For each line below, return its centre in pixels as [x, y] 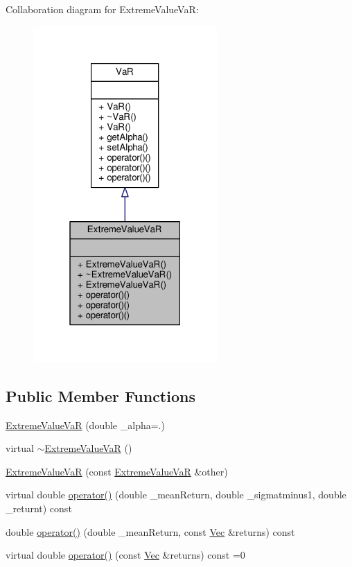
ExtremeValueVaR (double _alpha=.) [85, 425]
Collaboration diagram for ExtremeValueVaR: [102, 9]
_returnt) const [39, 508]
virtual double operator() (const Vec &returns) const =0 [125, 555]
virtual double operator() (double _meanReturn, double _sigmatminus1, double [176, 495]
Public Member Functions [100, 395]
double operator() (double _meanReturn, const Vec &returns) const [150, 531]
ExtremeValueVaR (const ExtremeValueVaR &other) [117, 471]
